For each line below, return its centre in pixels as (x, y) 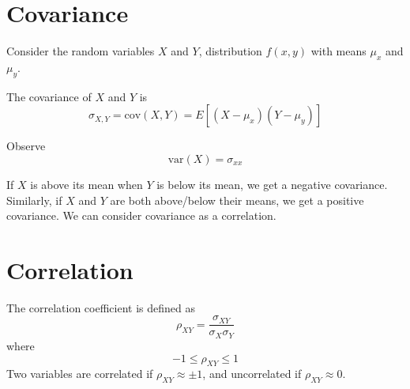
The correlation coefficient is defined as (101, 307)
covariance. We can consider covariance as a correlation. (141, 215)
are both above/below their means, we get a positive (237, 200)
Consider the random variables (81, 51)
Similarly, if (34, 200)
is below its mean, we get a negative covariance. (272, 184)
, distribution (230, 51)
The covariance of (49, 96)
